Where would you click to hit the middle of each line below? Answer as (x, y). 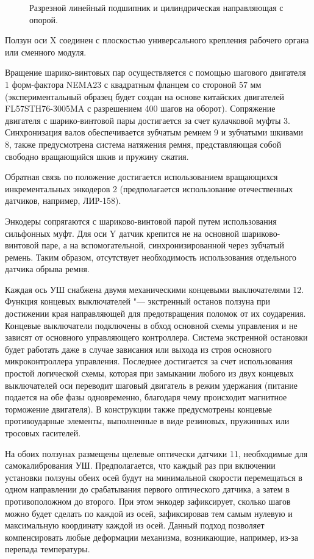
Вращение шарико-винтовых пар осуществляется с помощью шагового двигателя (155, 72)
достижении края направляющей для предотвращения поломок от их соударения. (155, 313)
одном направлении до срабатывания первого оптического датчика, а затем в (147, 489)
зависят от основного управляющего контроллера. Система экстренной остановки (156, 337)
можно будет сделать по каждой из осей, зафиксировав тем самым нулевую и (149, 513)
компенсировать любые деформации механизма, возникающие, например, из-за (152, 537)
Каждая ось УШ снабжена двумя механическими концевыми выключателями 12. (155, 289)
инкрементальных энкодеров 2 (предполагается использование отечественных (149, 188)
